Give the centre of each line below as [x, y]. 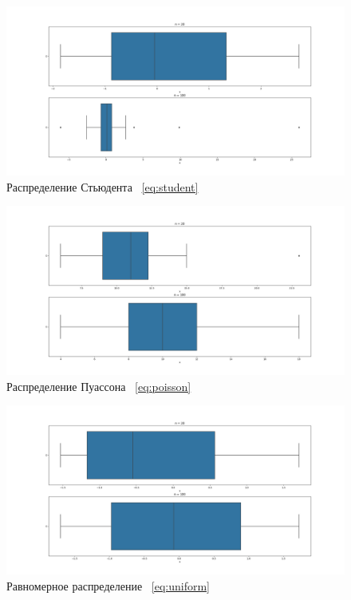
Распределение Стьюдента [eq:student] [103, 186]
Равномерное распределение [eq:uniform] [108, 585]
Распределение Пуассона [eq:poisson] [99, 386]
